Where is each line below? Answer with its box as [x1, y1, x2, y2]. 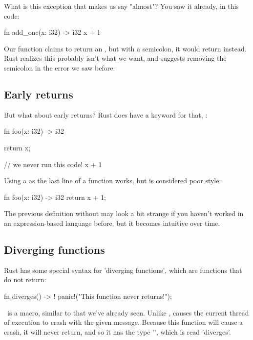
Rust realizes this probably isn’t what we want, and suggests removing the [4, 53, 227, 63]
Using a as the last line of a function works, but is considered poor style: [4, 175, 221, 186]
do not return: [4, 274, 46, 285]
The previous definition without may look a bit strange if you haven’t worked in [4, 208, 244, 219]
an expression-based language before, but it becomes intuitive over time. [4, 218, 220, 228]
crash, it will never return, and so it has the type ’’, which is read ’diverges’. [4, 326, 231, 337]
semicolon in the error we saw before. [4, 62, 115, 73]
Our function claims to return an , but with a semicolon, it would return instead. [4, 43, 247, 53]
